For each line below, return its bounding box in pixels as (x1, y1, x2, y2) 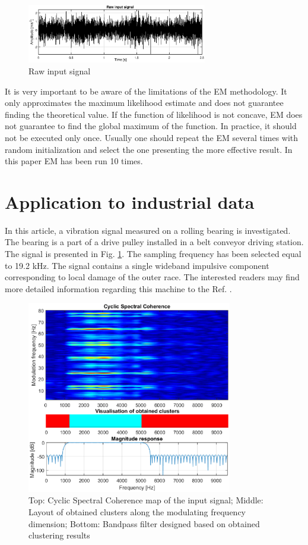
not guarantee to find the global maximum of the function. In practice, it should (5, 120, 297, 132)
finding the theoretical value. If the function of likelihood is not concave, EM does (5, 108, 303, 120)
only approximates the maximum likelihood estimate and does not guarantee (5, 96, 284, 109)
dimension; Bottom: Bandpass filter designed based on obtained (28, 517, 260, 530)
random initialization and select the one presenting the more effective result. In (5, 143, 293, 155)
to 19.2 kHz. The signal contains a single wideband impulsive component (5, 259, 269, 271)
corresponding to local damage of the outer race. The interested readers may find (5, 271, 300, 283)
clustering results (28, 529, 90, 541)
